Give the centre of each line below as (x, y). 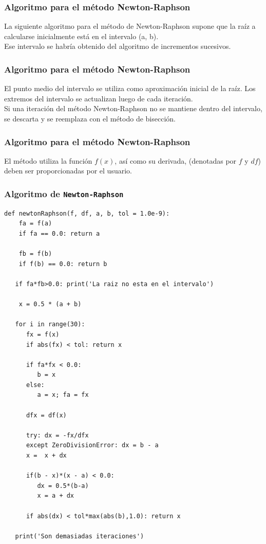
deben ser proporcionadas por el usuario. (68, 171)
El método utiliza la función (48, 160)
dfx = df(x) (46, 415)
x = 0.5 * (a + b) (50, 304)
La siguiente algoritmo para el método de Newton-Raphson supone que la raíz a (130, 26)
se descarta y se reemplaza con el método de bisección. (90, 118)
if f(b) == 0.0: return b (63, 264)
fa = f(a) (35, 224)
